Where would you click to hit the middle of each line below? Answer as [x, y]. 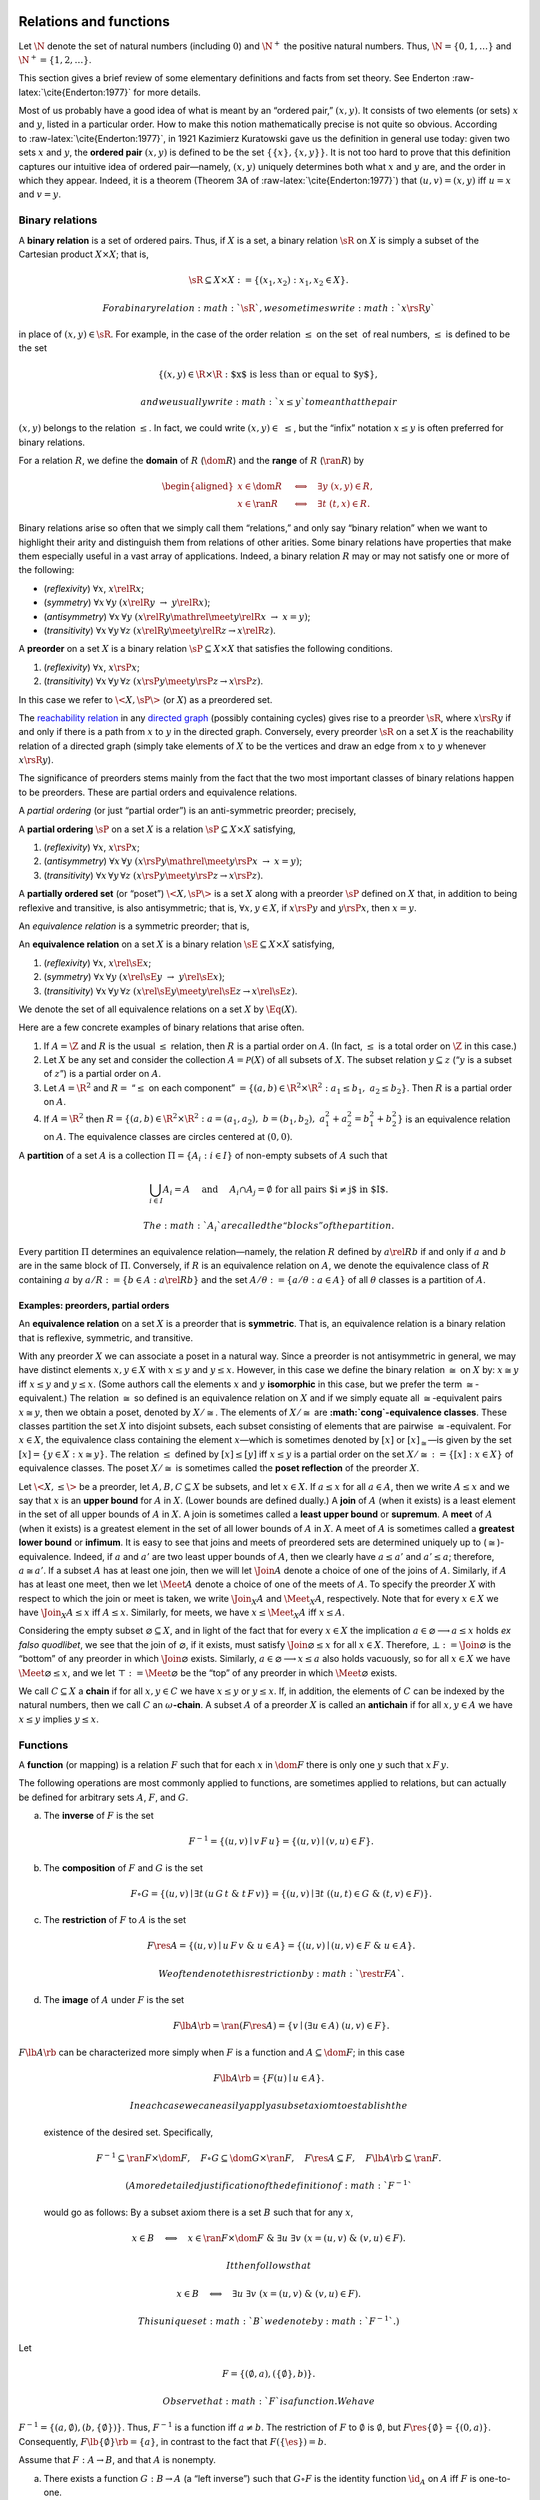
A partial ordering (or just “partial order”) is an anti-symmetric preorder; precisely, [187, 811]
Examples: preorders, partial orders [94, 1305]
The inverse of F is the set [98, 1816]
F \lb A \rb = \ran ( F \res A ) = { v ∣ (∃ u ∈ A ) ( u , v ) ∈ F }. [281, 2026]
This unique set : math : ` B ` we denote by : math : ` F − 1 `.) [269, 2320]
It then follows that [269, 2266]
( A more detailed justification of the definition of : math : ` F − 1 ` [269, 2185]
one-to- [494, 2478]
